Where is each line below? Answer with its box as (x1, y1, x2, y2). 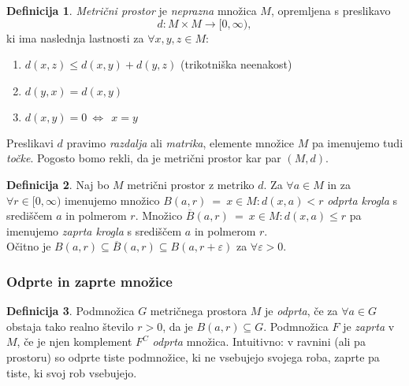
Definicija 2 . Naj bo (6, 176, 110, 192)
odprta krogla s (327, 191, 398, 208)
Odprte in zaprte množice (6, 271, 173, 291)
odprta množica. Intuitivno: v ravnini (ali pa (152, 333, 366, 350)
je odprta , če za (265, 302, 338, 319)
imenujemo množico (65, 191, 160, 208)
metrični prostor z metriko (127, 176, 255, 192)
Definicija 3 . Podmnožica (6, 302, 135, 319)
